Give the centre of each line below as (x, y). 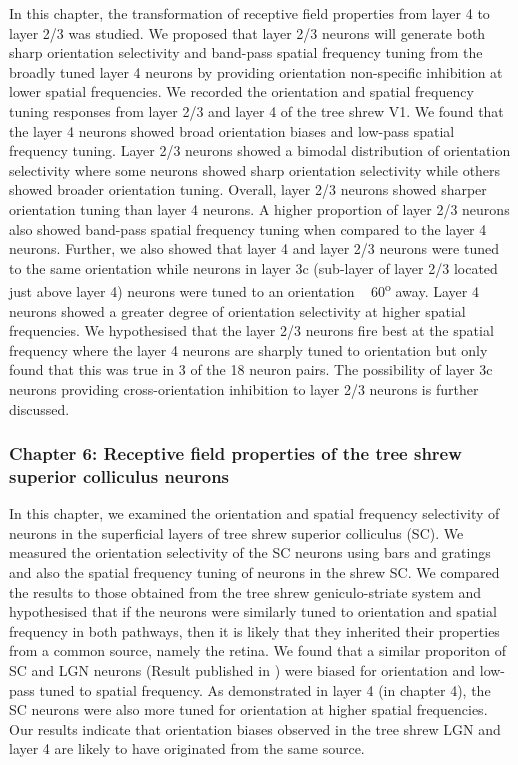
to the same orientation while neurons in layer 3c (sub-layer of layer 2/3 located (253, 267)
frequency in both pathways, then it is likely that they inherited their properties (254, 630)
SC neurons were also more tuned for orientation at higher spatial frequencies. (248, 709)
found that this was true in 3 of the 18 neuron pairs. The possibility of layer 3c (251, 369)
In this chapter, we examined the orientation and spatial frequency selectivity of (254, 513)
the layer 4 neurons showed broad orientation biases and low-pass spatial (232, 130)
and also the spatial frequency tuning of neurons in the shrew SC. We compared (254, 572)
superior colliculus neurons (119, 475)
